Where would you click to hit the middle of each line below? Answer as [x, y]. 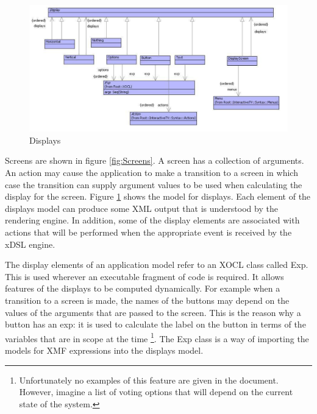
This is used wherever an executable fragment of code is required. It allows [144, 276]
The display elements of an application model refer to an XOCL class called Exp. [157, 265]
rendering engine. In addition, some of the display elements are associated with [152, 220]
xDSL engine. [30, 244]
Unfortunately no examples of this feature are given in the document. [149, 380]
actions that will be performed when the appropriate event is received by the [148, 232]
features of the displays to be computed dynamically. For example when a [143, 288]
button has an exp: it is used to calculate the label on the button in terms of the [155, 324]
